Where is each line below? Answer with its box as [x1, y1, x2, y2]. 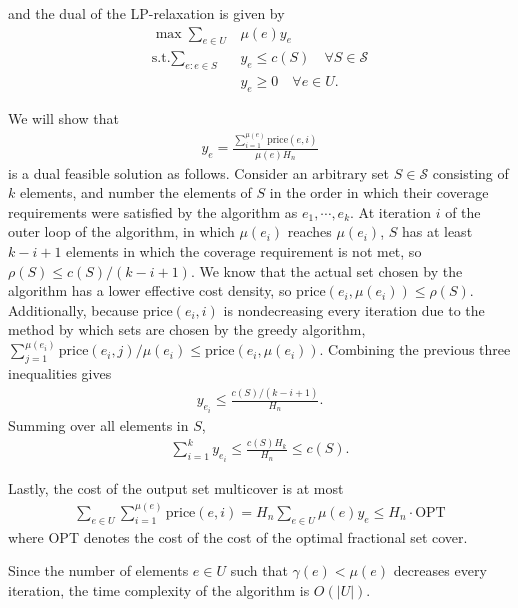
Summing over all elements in [8, 414, 189, 435]
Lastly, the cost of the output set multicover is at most [8, 477, 344, 498]
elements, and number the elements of [19, 182, 252, 203]
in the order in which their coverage [269, 182, 489, 203]
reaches [287, 221, 332, 242]
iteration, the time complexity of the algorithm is [8, 579, 310, 600]
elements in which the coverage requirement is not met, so [66, 240, 422, 261]
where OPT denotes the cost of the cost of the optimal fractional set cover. [8, 526, 468, 547]
